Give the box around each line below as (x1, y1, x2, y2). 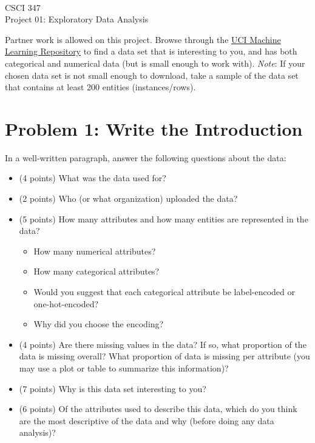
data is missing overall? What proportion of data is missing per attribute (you (19, 350, 310, 362)
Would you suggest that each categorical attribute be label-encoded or (33, 285, 295, 298)
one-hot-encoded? (33, 297, 99, 310)
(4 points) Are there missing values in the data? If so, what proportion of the (19, 338, 307, 350)
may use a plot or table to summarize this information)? (19, 362, 229, 374)
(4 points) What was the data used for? (19, 172, 166, 184)
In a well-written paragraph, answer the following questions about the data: (5, 151, 286, 164)
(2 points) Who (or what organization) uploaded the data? (19, 192, 238, 205)
